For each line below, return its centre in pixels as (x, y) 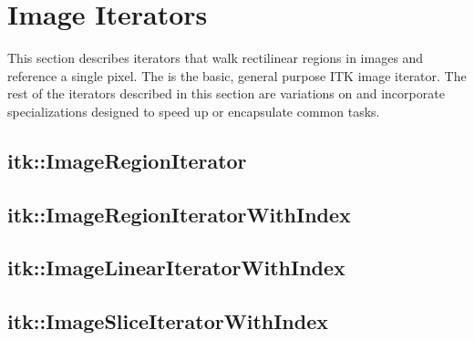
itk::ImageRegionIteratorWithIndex (179, 214)
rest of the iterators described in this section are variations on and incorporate (226, 93)
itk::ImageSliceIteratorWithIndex (168, 321)
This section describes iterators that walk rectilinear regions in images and (216, 58)
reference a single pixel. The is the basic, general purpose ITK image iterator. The (237, 75)
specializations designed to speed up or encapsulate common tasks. (194, 111)
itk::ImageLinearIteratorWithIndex (176, 268)
